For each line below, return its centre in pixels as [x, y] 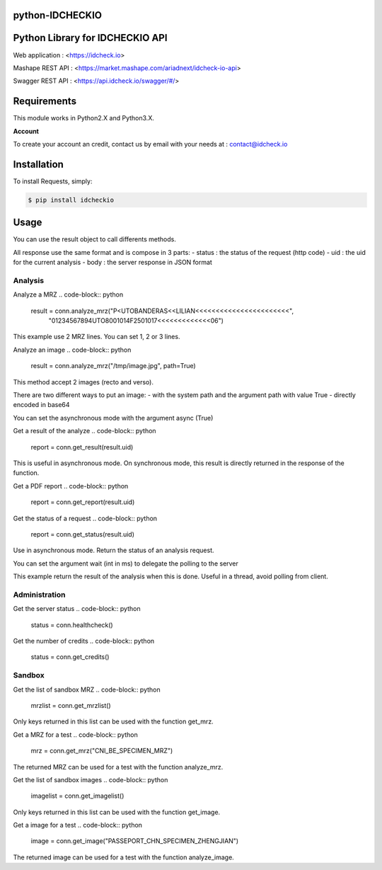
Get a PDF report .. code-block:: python [71, 486]
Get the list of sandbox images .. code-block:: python [91, 779]
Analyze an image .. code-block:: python [72, 350]
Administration [39, 595]
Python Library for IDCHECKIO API [90, 38]
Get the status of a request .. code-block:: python [85, 518]
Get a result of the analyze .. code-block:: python [85, 431]
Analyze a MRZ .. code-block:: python [68, 294]
